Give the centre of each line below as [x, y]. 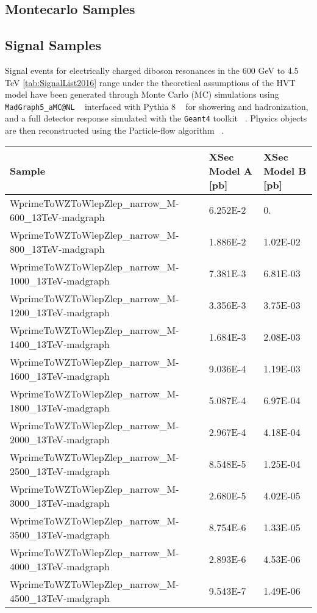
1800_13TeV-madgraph [60, 407]
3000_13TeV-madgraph [60, 502]
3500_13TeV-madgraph [60, 534]
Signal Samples [53, 45]
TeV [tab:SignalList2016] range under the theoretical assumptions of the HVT [150, 82]
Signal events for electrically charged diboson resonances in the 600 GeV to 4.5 [152, 70]
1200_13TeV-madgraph [60, 312]
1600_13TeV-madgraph [60, 375]
